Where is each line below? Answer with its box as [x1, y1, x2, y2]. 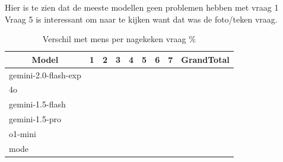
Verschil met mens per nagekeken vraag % [42, 33, 196, 45]
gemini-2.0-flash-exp [9, 68, 81, 81]
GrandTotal [181, 53, 230, 65]
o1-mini [9, 128, 36, 139]
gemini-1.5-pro [9, 113, 61, 125]
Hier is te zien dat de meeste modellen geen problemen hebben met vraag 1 [5, 1, 279, 13]
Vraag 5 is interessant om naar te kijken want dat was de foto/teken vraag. [5, 12, 278, 25]
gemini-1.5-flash [9, 98, 66, 110]
